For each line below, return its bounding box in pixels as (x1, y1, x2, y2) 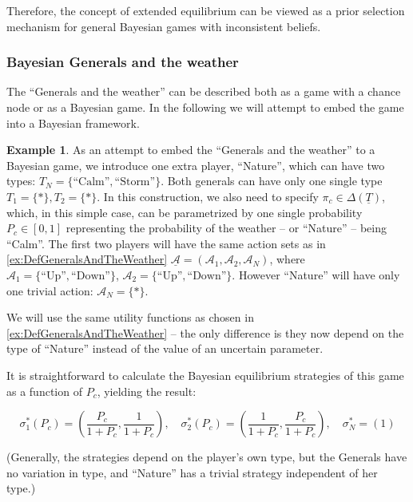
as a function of (6, 382, 82, 399)
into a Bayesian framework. (6, 114, 140, 131)
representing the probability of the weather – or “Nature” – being (66, 219, 387, 236)
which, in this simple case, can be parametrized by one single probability (6, 204, 363, 220)
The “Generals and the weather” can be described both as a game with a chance (6, 83, 401, 100)
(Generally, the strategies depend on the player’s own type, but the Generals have (6, 449, 407, 465)
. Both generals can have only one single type (161, 172, 383, 189)
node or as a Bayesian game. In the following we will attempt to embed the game (6, 99, 404, 115)
